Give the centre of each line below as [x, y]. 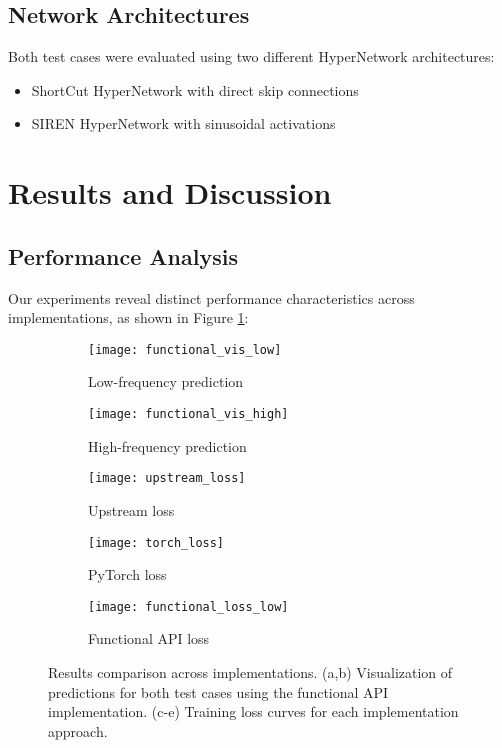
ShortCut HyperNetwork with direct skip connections [195, 89]
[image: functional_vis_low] [185, 349]
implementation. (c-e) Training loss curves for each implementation [253, 711]
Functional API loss [149, 638]
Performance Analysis [123, 255]
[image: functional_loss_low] [188, 606]
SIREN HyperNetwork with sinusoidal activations [183, 123]
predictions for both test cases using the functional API [218, 691]
